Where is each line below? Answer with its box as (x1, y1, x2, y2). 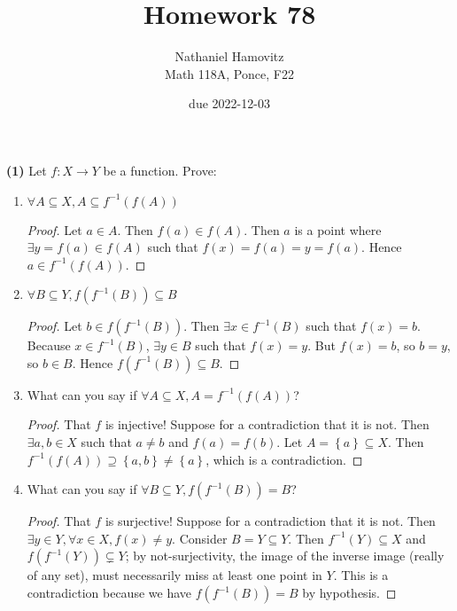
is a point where (294, 220, 382, 239)
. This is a (333, 566, 389, 584)
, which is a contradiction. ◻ (205, 450, 363, 468)
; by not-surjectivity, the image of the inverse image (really (125, 546, 445, 565)
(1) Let (6, 161, 47, 179)
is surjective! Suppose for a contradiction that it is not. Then (105, 512, 436, 530)
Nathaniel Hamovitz (174, 47, 284, 66)
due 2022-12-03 (189, 94, 270, 113)
